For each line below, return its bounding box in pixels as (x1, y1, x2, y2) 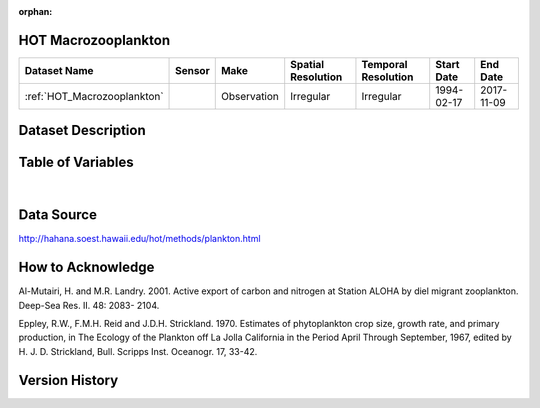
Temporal (361, 57, 408, 71)
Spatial (290, 57, 325, 71)
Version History (18, 371, 119, 389)
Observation (220, 89, 280, 103)
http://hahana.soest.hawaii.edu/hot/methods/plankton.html (18, 233, 261, 245)
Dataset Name (24, 63, 94, 77)
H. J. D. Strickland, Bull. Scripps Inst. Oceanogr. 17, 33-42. (18, 345, 258, 357)
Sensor (175, 63, 210, 77)
